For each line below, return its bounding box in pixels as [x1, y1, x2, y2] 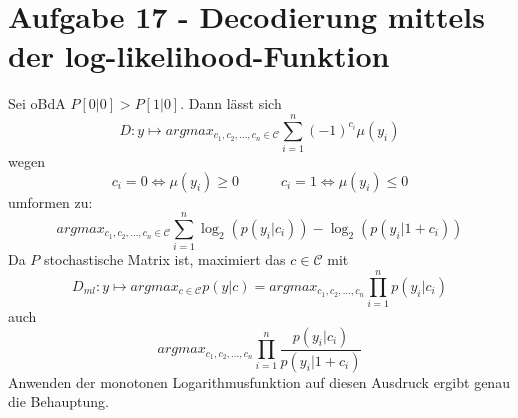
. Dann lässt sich [180, 93, 282, 114]
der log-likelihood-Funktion [8, 35, 390, 76]
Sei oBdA [8, 93, 66, 114]
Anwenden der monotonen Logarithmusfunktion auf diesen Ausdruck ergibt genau [8, 371, 510, 392]
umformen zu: [8, 191, 93, 212]
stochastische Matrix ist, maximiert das [44, 249, 286, 270]
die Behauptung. [8, 391, 109, 412]
